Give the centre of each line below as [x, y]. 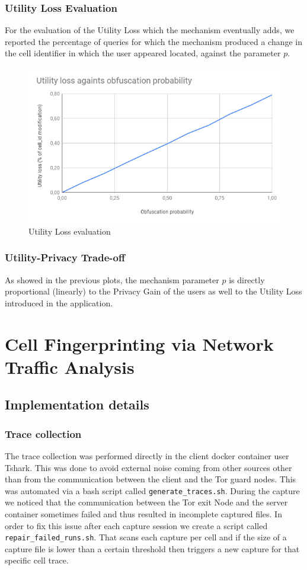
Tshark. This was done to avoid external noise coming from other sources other [148, 467]
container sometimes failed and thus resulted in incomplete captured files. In [143, 513]
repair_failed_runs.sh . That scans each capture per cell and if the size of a [146, 537]
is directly [247, 279]
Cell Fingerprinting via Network [139, 343]
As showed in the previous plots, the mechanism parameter [112, 279]
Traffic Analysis [70, 366]
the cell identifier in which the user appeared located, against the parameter [143, 53]
